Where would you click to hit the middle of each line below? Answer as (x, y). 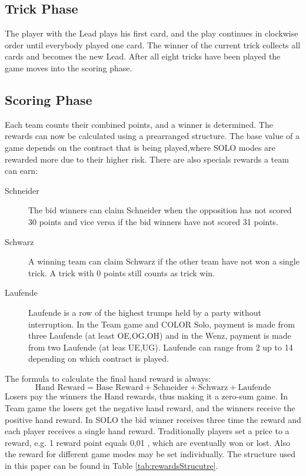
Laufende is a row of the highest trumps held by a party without (145, 312)
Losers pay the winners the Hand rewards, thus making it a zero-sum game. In (147, 396)
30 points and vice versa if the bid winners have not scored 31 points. (153, 221)
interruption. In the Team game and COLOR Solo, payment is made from (162, 324)
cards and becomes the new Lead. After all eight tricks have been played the (143, 56)
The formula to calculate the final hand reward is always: (108, 378)
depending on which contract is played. (99, 358)
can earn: (21, 171)
